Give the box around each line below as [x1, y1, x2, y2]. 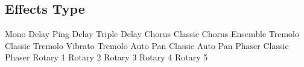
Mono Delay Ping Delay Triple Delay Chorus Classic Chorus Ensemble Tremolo [5, 28, 299, 40]
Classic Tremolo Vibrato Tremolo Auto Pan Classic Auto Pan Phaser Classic [5, 39, 289, 51]
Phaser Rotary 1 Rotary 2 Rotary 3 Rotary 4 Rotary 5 [5, 51, 208, 63]
